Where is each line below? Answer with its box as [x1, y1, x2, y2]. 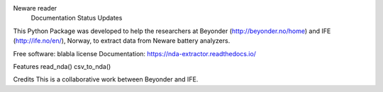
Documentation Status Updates [30, 14, 123, 22]
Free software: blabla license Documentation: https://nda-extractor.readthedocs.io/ [13, 49, 257, 58]
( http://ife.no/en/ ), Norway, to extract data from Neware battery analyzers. [13, 37, 231, 45]
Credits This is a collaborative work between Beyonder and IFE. [13, 75, 199, 84]
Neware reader [13, 4, 57, 12]
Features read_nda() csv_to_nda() [13, 62, 111, 70]
